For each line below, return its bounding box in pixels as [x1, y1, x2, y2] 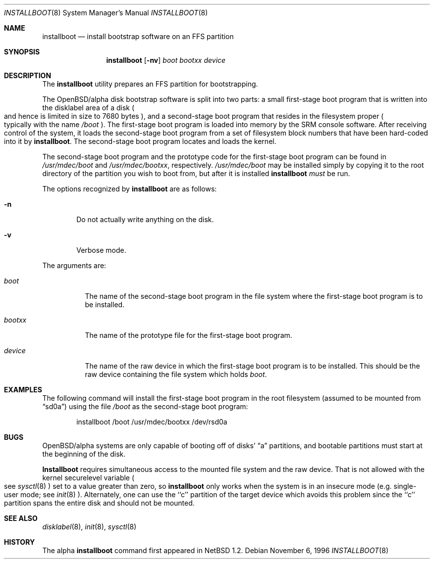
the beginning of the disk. [42, 450, 126, 458]
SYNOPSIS [4, 47, 40, 56]
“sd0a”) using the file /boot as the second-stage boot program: [42, 402, 248, 411]
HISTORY [4, 538, 35, 546]
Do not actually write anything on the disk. [76, 215, 214, 224]
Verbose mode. [76, 246, 126, 254]
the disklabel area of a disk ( [42, 103, 135, 112]
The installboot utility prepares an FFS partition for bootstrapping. [42, 80, 258, 88]
